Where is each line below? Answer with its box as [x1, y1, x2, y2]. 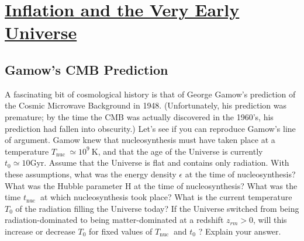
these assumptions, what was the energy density [5, 167, 177, 180]
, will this [253, 214, 287, 226]
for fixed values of [89, 225, 153, 237]
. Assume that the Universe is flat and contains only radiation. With [44, 156, 289, 169]
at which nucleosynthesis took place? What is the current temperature [40, 191, 292, 203]
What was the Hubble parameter [5, 179, 123, 191]
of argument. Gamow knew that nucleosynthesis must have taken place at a [5, 134, 275, 146]
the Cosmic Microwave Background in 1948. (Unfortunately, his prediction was [5, 99, 287, 111]
